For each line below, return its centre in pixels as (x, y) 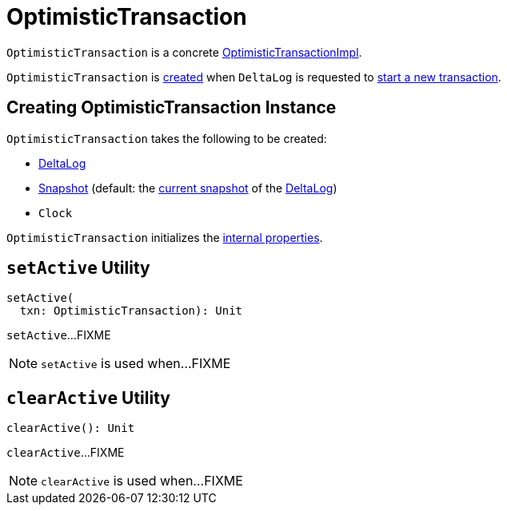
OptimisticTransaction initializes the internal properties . (165, 237)
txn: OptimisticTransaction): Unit (131, 311)
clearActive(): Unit (71, 428)
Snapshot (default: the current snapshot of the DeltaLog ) (188, 188)
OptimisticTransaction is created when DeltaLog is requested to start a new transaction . (254, 77)
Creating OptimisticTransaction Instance (172, 108)
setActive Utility (78, 268)
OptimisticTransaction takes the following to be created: (167, 138)
